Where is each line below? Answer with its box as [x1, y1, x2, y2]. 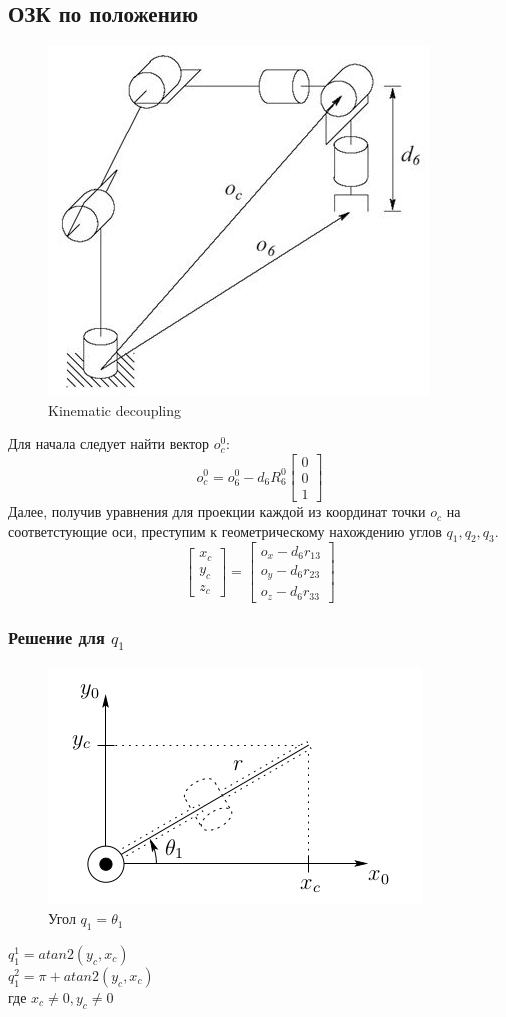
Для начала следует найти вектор [8, 433, 209, 454]
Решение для [8, 624, 105, 649]
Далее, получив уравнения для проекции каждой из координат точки [8, 501, 426, 522]
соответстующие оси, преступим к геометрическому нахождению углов [8, 520, 442, 541]
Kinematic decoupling [48, 399, 182, 420]
